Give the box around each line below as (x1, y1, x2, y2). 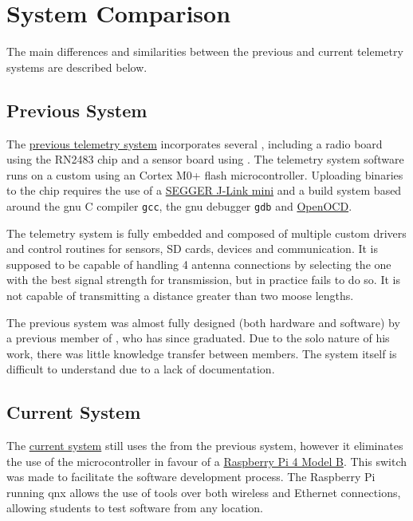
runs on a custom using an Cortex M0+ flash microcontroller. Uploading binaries (6, 166, 403, 183)
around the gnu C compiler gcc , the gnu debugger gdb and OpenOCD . (6, 197, 352, 214)
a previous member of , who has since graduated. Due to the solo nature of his (6, 330, 390, 346)
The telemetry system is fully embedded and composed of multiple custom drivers (6, 224, 407, 241)
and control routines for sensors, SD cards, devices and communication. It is (6, 240, 379, 257)
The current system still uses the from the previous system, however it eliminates (6, 437, 403, 454)
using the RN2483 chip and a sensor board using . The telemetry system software (6, 151, 404, 168)
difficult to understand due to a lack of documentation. (6, 361, 275, 377)
